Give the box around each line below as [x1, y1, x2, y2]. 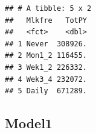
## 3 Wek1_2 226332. [5, 63, 88, 72]
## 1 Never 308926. [5, 39, 88, 48]
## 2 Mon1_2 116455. [5, 51, 88, 60]
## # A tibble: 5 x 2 [5, 4, 92, 13]
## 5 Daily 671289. [5, 87, 88, 96]
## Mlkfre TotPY [5, 16, 88, 25]
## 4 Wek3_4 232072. [5, 75, 88, 84]
